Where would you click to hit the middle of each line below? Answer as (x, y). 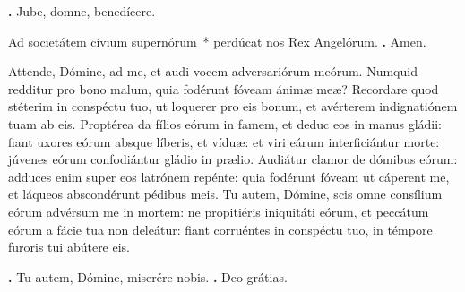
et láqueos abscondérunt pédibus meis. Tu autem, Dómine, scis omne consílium (225, 194)
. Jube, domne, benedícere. (82, 11)
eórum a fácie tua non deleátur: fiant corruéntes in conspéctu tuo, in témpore (220, 229)
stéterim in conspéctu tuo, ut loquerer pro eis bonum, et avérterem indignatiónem (233, 106)
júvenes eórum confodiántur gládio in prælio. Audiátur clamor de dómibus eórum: (233, 159)
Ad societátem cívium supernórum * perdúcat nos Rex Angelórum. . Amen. (217, 41)
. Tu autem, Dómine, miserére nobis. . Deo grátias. (148, 276)
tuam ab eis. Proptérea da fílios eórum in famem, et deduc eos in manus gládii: (225, 123)
